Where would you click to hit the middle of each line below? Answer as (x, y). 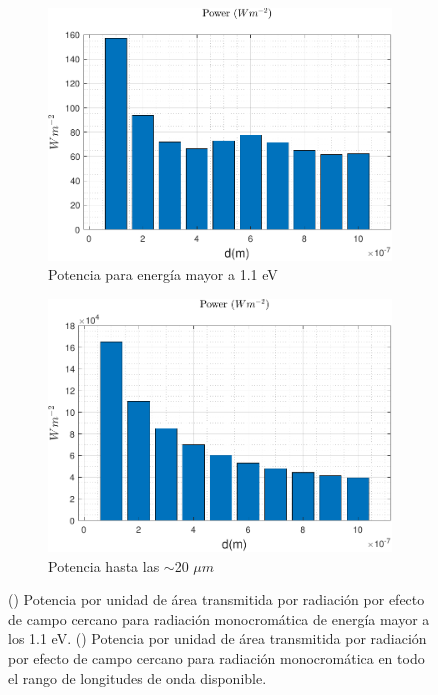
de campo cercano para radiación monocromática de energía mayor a (219, 618)
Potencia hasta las (104, 565)
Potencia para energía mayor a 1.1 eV (163, 274)
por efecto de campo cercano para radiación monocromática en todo (216, 657)
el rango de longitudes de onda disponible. (137, 677)
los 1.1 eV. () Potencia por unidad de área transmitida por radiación (217, 638)
